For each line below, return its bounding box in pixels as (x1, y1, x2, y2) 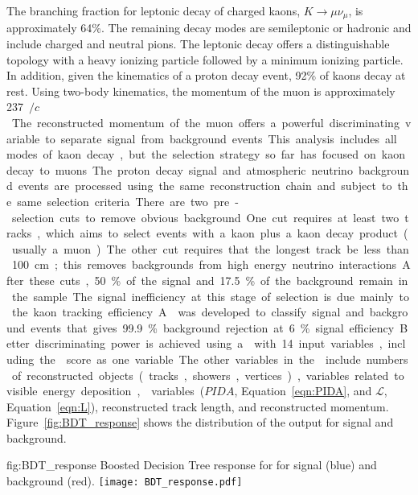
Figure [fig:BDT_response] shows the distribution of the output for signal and (6, 414, 394, 431)
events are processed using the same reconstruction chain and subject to (18, 177, 392, 194)
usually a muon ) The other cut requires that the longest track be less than (11, 240, 409, 257)
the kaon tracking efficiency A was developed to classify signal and (11, 303, 364, 320)
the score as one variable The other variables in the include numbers (39, 350, 408, 367)
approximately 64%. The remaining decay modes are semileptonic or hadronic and (6, 19, 412, 36)
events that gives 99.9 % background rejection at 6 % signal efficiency (31, 319, 395, 336)
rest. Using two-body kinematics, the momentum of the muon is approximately (6, 82, 395, 99)
